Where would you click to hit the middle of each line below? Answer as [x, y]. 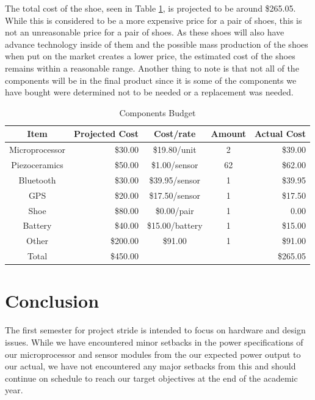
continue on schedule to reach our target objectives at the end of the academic [151, 378]
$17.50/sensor [175, 195]
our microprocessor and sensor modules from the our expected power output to [153, 354]
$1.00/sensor [175, 165]
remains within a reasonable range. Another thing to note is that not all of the [152, 68]
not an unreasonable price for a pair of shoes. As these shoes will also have [145, 32]
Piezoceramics [37, 165]
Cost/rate [175, 134]
